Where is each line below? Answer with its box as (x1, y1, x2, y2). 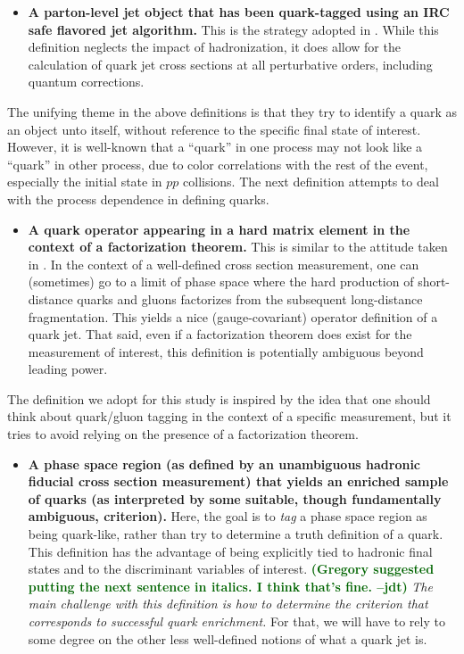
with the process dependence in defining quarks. (7, 189, 269, 208)
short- (418, 272, 451, 291)
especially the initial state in (7, 172, 162, 191)
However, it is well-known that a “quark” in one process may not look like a (7, 137, 423, 156)
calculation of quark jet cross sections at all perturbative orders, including (28, 54, 433, 73)
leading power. (28, 360, 108, 378)
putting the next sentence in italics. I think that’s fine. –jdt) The (28, 576, 433, 595)
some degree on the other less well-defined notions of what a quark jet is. (28, 629, 427, 648)
